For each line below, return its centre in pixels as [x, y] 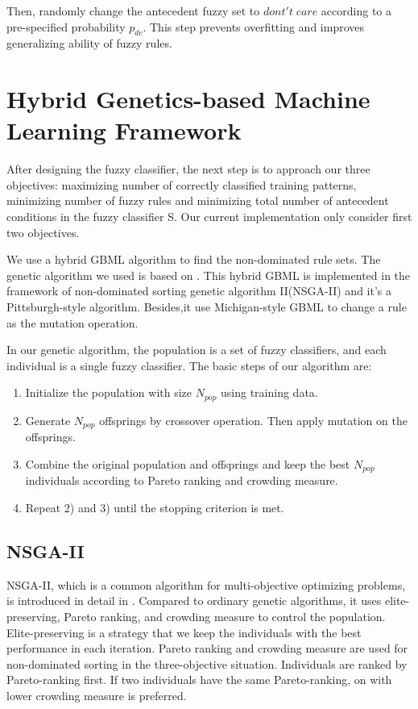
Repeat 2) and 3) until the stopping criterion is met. [155, 507]
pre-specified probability [66, 26]
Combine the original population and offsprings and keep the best [188, 463]
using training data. [269, 392]
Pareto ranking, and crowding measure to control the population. [225, 616]
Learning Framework [124, 130]
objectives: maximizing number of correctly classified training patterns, [182, 184]
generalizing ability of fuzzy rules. [89, 43]
